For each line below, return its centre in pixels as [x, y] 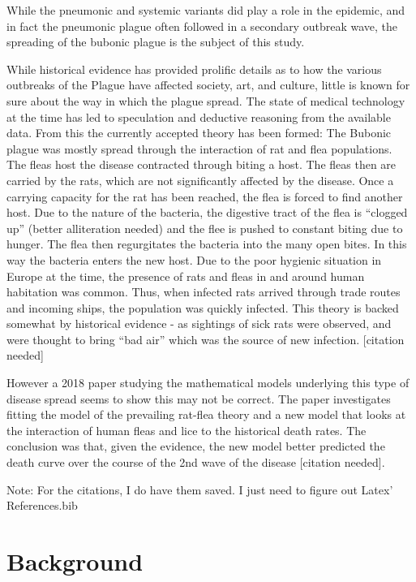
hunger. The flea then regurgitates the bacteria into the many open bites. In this [207, 244]
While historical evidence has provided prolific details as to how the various [194, 69]
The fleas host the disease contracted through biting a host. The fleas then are [202, 164]
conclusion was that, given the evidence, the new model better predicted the [196, 446]
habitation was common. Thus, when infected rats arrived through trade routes [204, 292]
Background [75, 561]
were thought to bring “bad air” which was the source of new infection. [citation [206, 339]
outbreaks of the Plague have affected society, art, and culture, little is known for [208, 85]
